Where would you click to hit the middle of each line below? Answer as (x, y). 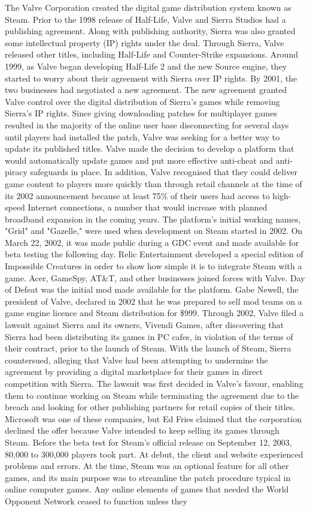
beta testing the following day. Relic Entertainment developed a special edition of (154, 254)
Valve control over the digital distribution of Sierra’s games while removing (142, 101)
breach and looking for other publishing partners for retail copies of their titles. (150, 407)
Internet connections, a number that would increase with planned (148, 207)
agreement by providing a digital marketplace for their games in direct (134, 372)
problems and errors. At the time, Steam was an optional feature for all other (147, 466)
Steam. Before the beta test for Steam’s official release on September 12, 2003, (148, 442)
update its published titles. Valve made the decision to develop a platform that (150, 148)
